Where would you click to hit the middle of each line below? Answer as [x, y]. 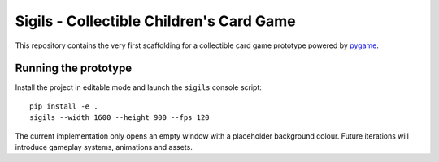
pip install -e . [64, 106]
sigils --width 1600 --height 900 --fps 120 [120, 118]
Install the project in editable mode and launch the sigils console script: [138, 87]
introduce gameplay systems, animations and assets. [104, 147]
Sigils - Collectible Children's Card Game [155, 21]
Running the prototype [74, 68]
